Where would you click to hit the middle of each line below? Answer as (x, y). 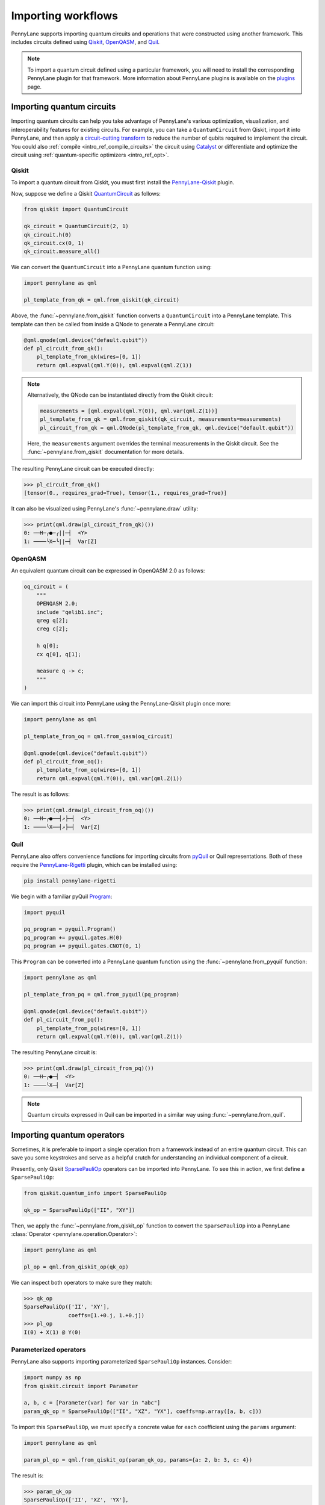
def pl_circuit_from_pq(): (63, 1020)
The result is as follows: (41, 794)
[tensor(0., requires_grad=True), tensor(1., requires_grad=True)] (125, 493)
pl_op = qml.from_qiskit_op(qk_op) (76, 1267)
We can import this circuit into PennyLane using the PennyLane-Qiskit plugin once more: (121, 704)
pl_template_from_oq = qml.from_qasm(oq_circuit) (98, 736)
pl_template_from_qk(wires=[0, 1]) (89, 357)
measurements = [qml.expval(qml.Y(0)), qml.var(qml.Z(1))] (129, 411)
